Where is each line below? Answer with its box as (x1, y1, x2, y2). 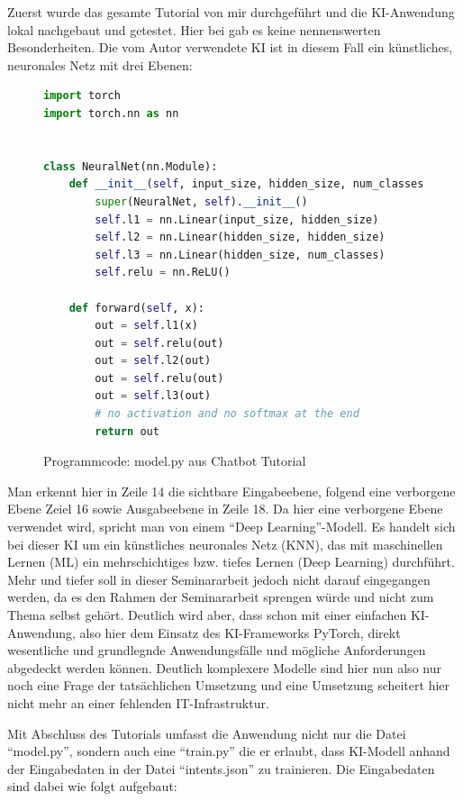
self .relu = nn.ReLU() (95, 266, 231, 279)
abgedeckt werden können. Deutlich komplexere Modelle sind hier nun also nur (7, 658, 441, 677)
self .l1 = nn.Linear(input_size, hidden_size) (95, 213, 379, 226)
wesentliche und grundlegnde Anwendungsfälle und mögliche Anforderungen (7, 641, 426, 660)
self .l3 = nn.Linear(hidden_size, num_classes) (95, 248, 386, 261)
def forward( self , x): (68, 301, 204, 314)
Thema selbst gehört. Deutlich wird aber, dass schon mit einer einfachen (7, 605, 407, 624)
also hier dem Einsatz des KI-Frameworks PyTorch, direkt (79, 623, 401, 642)
